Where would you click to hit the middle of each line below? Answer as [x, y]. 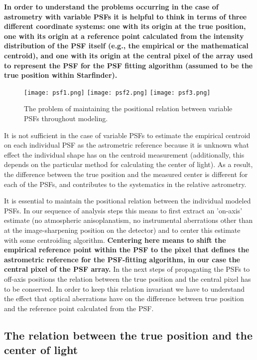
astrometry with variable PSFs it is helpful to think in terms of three [126, 16]
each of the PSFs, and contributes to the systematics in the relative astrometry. [125, 184]
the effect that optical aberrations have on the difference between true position [124, 298]
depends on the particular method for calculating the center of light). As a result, [128, 164]
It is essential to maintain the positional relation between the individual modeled [128, 201]
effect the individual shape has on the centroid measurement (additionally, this [124, 154]
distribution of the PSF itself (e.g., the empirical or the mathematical [126, 46]
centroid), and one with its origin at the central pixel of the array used [128, 55]
